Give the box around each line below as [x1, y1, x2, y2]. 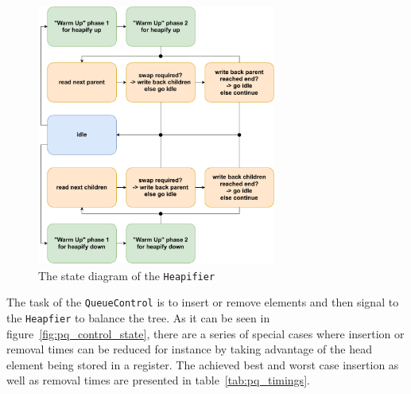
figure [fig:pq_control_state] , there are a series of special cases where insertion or [6, 325, 405, 341]
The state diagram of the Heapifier [38, 267, 215, 283]
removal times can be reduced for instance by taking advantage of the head [6, 341, 372, 357]
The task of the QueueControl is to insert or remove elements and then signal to [6, 294, 399, 310]
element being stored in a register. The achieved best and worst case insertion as [6, 356, 399, 373]
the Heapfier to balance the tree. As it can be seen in [6, 309, 270, 326]
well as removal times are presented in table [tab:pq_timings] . [6, 372, 310, 388]
